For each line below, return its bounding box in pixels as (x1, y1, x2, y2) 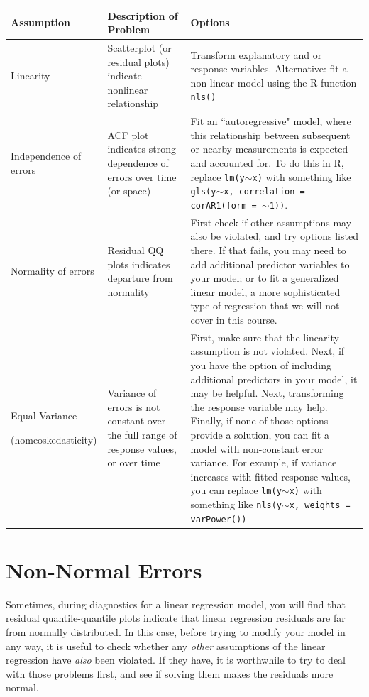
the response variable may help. (190, 399, 328, 414)
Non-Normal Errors (6, 555, 202, 584)
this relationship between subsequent (190, 127, 351, 142)
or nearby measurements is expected (190, 141, 348, 156)
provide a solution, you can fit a (190, 427, 329, 441)
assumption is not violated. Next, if (190, 344, 345, 358)
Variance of (107, 385, 157, 400)
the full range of (107, 427, 177, 441)
